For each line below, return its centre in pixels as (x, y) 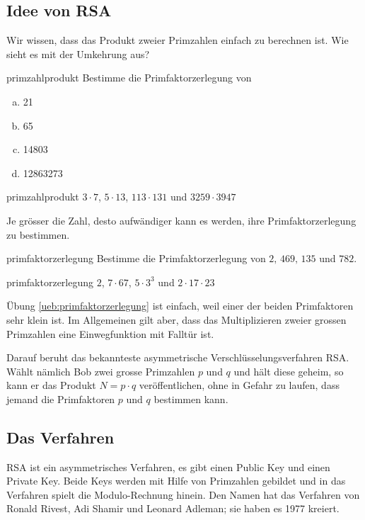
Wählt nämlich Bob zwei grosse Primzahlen (101, 371)
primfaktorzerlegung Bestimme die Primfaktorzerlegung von (136, 258)
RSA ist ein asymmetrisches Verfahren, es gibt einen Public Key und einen (168, 467)
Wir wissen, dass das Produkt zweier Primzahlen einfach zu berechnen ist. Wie (178, 40)
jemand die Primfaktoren (61, 399)
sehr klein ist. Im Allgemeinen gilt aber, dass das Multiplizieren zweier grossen (176, 319)
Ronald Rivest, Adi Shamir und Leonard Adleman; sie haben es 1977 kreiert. (173, 508)
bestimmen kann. (191, 399)
